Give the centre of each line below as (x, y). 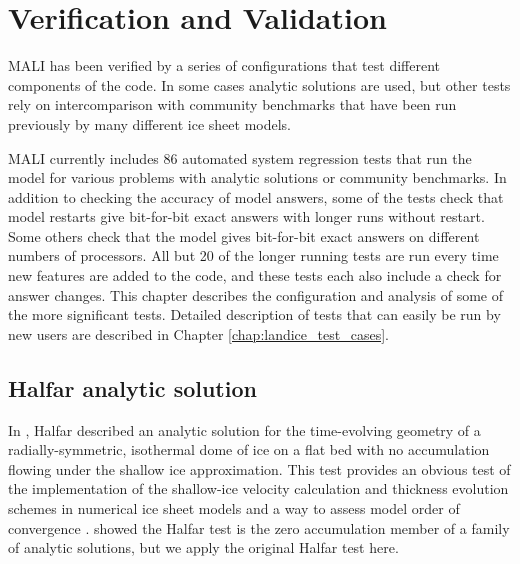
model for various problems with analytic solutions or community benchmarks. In (257, 177)
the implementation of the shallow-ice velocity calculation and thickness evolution (258, 488)
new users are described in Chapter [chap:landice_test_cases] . (198, 333)
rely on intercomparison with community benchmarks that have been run (232, 104)
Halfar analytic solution (132, 387)
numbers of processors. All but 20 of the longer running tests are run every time (253, 255)
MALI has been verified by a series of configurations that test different (224, 65)
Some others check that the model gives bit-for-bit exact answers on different (244, 235)
